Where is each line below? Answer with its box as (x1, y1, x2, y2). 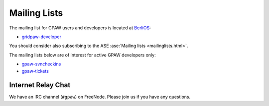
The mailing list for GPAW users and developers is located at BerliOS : (9, 25, 151, 31)
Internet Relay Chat (9, 81, 71, 89)
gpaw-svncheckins (21, 61, 61, 67)
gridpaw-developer (21, 34, 62, 40)
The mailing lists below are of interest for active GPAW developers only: (9, 52, 156, 58)
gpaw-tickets (21, 68, 49, 74)
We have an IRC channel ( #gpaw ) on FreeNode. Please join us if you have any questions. (9, 94, 191, 100)
